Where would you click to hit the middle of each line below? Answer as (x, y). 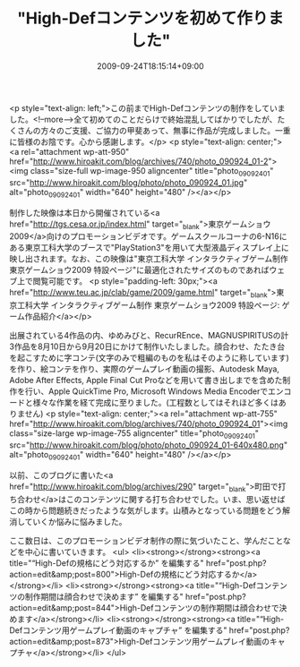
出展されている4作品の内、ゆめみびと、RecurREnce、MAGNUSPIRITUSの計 (149, 336)
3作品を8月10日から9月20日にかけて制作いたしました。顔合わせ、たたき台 (147, 346)
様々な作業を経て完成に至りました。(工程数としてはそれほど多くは (156, 403)
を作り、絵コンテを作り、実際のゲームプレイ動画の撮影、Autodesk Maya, (145, 369)
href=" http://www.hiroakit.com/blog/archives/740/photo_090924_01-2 (139, 161)
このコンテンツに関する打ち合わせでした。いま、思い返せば (176, 499)
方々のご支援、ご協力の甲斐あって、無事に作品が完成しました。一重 (165, 130)
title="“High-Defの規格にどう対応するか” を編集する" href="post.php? (138, 563)
